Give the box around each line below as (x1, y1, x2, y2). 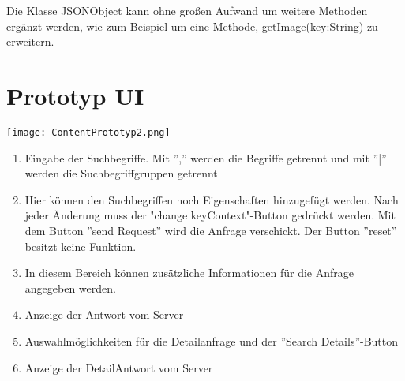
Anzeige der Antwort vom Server (24, 306, 184, 323)
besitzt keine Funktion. (24, 237, 137, 254)
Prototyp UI (6, 79, 144, 111)
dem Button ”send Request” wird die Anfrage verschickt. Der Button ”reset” (24, 222, 397, 238)
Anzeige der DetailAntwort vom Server (24, 359, 213, 375)
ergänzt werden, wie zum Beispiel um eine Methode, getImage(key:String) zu (6, 17, 378, 34)
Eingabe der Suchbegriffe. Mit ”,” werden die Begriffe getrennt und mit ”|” (24, 149, 387, 166)
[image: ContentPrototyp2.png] (6, 126, 171, 138)
